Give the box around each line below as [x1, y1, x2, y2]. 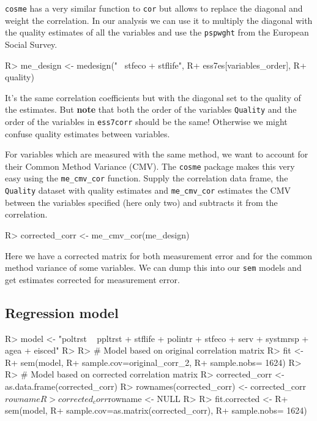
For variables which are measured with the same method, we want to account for [5, 148, 308, 161]
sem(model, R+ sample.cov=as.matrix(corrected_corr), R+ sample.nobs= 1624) [5, 404, 307, 417]
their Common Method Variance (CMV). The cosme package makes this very [5, 159, 295, 172]
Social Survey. [5, 37, 58, 50]
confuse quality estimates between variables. [5, 127, 170, 140]
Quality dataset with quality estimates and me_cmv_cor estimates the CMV [5, 184, 291, 197]
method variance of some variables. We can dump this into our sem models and [5, 261, 302, 274]
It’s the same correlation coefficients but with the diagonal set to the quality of [5, 91, 301, 104]
